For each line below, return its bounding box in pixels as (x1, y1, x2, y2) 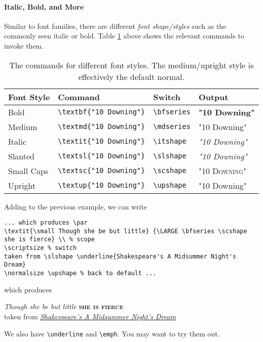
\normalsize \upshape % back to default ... (4, 270, 157, 277)
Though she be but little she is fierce (4, 301, 124, 312)
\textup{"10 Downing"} (58, 181, 145, 190)
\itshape (153, 137, 186, 146)
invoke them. (4, 40, 44, 51)
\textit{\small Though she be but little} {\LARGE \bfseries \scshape (4, 227, 247, 235)
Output (198, 91, 229, 103)
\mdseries (153, 122, 191, 131)
